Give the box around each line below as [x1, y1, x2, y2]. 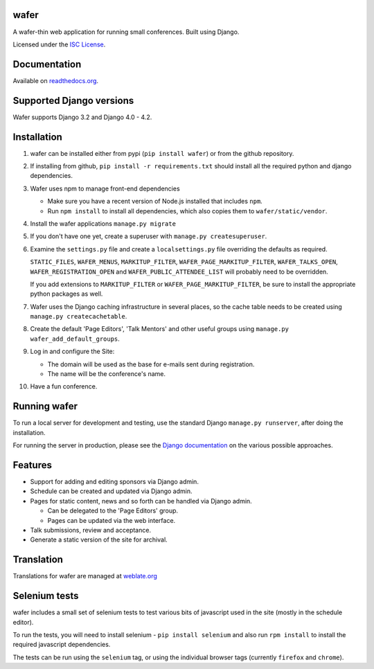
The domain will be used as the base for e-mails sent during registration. [47, 360, 255, 368]
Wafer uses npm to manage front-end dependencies [30, 184, 180, 193]
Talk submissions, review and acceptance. [30, 526, 152, 534]
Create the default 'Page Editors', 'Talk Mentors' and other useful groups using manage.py [30, 325, 290, 333]
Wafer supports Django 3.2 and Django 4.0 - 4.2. [12, 113, 152, 121]
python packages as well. [30, 289, 103, 298]
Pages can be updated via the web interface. [47, 516, 176, 524]
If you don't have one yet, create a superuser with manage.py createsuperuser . [30, 232, 267, 240]
